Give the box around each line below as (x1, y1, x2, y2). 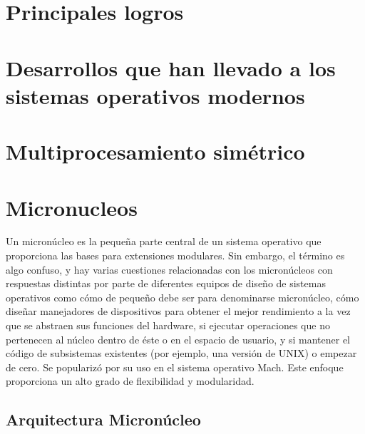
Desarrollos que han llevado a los (6, 53, 336, 82)
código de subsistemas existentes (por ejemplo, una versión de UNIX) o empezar (6, 346, 357, 361)
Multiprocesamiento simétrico (6, 137, 305, 166)
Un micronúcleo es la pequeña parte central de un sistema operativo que (6, 234, 322, 249)
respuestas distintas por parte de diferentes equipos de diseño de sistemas (6, 276, 326, 291)
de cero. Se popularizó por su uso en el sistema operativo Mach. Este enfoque (6, 359, 344, 374)
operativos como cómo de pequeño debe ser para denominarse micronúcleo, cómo (6, 289, 359, 304)
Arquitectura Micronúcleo (6, 408, 201, 430)
